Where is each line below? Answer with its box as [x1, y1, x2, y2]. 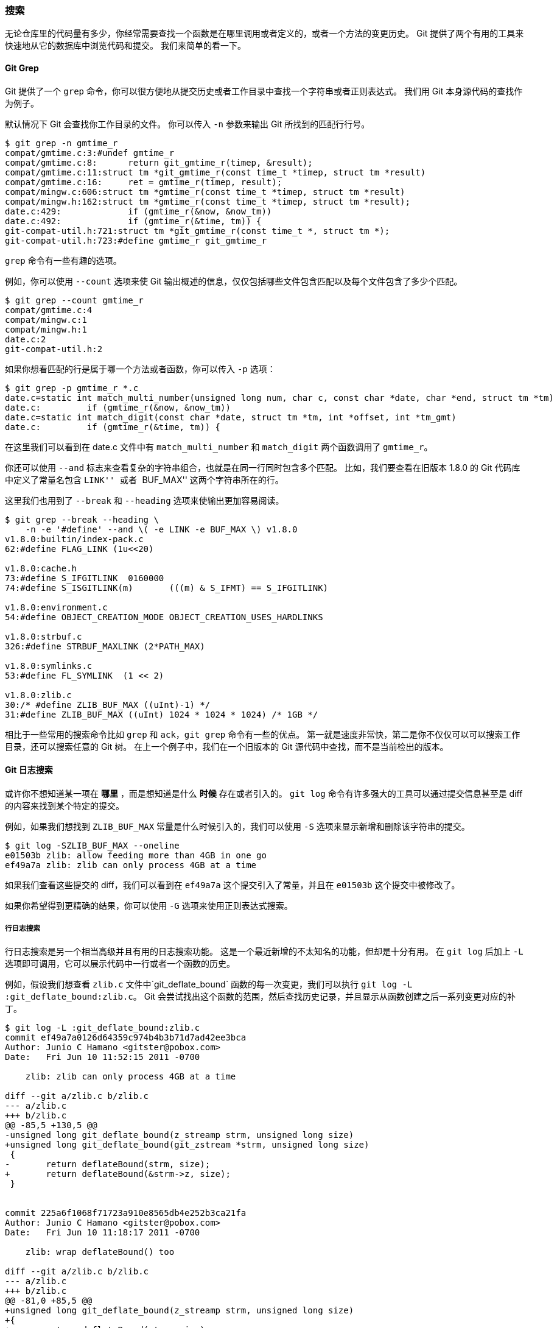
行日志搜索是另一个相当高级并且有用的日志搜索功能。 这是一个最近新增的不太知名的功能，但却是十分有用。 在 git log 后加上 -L [5, 945, 524, 956]
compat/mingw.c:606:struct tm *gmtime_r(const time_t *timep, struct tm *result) [5, 186, 405, 197]
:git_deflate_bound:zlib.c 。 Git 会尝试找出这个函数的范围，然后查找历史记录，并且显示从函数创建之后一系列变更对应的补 [5, 991, 516, 1001]
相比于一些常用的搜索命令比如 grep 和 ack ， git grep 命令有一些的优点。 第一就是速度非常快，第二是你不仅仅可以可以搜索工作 [5, 729, 520, 740]
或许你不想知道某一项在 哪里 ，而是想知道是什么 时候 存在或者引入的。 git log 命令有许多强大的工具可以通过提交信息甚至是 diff [5, 788, 523, 799]
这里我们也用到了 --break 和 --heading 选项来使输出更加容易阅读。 [5, 495, 284, 506]
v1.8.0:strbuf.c [5, 631, 82, 641]
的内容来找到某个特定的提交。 [5, 800, 124, 811]
